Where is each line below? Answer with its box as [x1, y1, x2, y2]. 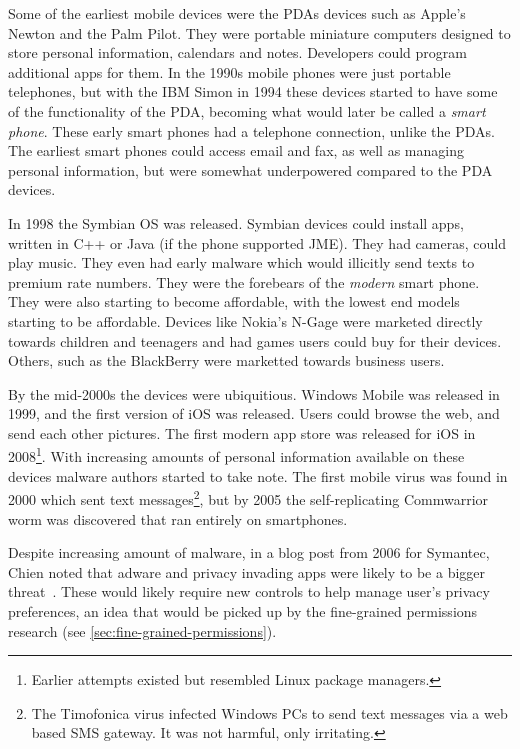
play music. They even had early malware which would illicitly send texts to [8, 252, 475, 273]
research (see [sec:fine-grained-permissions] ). [8, 620, 277, 641]
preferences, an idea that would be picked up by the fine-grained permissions [8, 600, 478, 621]
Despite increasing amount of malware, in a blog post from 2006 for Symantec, [8, 542, 490, 563]
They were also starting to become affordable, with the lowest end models [8, 291, 460, 312]
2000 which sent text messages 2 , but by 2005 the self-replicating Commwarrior [8, 486, 489, 509]
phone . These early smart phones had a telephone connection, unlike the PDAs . [8, 120, 495, 141]
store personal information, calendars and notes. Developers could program [8, 42, 467, 63]
